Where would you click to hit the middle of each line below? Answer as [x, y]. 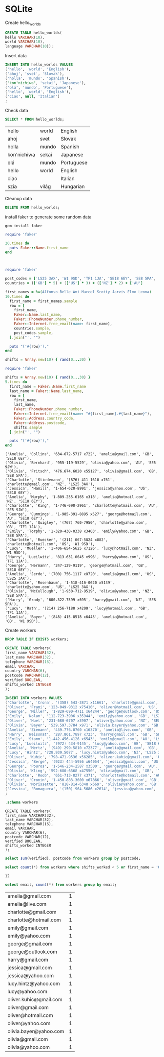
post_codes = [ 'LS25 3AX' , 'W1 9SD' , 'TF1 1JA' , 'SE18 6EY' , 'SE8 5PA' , [81, 279]
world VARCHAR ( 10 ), [25, 42]
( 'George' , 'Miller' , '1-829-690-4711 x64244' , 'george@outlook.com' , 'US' [84, 712]
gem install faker [24, 226]
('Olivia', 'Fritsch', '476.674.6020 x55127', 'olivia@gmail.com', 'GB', [82, 471]
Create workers [21, 631]
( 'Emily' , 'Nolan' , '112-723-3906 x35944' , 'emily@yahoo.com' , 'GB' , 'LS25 [84, 716]
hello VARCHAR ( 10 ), [25, 37]
